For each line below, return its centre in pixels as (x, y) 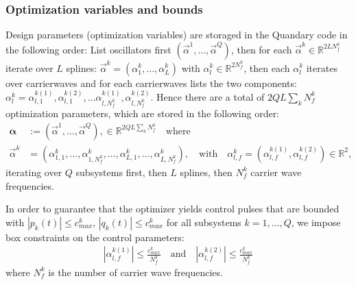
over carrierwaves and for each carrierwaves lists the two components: (151, 83)
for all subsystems (204, 222)
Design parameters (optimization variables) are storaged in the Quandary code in (177, 35)
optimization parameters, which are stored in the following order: (143, 113)
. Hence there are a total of (207, 96)
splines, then (206, 172)
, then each (267, 67)
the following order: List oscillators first (88, 49)
